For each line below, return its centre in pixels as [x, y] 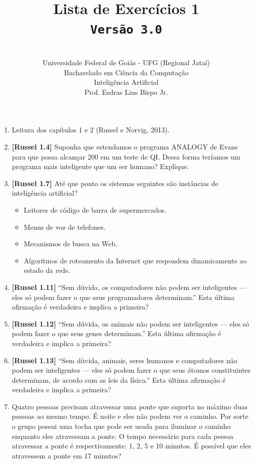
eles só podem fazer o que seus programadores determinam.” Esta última [123, 297]
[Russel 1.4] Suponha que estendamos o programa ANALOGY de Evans [125, 146]
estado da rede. [47, 270]
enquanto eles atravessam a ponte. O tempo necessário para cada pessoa [122, 436]
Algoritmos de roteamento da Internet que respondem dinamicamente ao [135, 260]
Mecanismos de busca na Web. [71, 244]
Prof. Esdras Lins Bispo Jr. [126, 92]
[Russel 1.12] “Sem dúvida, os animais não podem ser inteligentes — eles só [131, 323]
